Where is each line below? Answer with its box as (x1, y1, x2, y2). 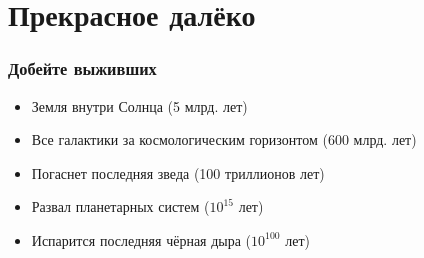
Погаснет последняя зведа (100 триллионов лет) (31, 162, 325, 183)
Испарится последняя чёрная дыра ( (31, 229, 252, 250)
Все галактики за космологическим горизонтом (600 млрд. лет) (31, 129, 417, 150)
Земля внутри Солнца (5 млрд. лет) (31, 95, 248, 116)
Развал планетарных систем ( (31, 196, 210, 217)
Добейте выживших (8, 56, 157, 81)
